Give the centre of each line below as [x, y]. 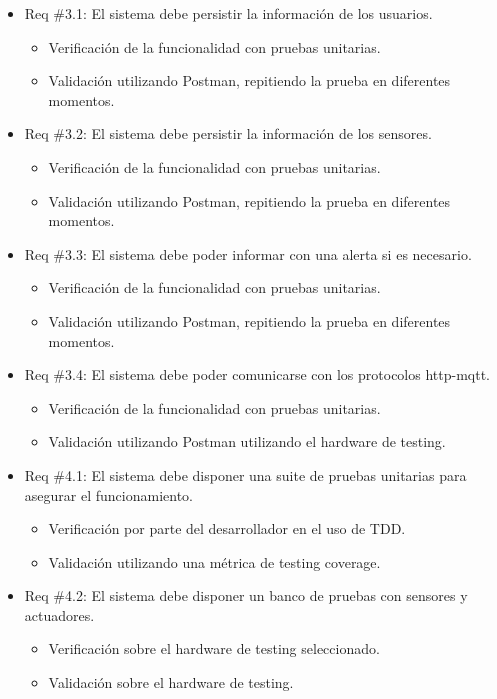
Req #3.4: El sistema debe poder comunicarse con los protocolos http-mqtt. [257, 374]
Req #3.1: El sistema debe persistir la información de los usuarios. [228, 13]
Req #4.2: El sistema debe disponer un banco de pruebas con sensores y [246, 595]
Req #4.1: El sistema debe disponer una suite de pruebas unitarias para [245, 474]
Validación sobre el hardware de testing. [171, 682]
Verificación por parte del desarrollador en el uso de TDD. [227, 528]
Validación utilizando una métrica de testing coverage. [214, 561]
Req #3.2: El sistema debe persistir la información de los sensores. [228, 133]
